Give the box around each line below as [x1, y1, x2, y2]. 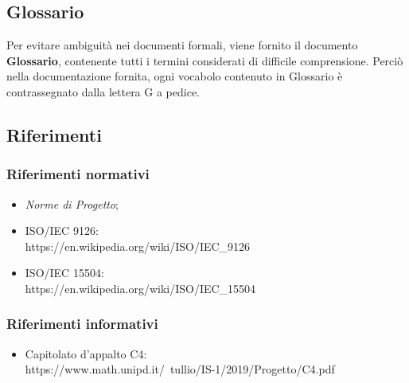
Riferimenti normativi [6, 164, 150, 184]
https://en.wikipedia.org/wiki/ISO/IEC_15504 [25, 279, 256, 296]
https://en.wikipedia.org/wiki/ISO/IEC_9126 [25, 237, 251, 254]
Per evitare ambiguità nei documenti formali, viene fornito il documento [6, 37, 358, 53]
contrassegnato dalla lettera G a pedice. [6, 83, 200, 100]
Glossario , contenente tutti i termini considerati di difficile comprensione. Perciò [6, 52, 403, 68]
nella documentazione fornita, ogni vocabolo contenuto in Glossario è [6, 68, 343, 84]
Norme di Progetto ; [25, 195, 119, 212]
